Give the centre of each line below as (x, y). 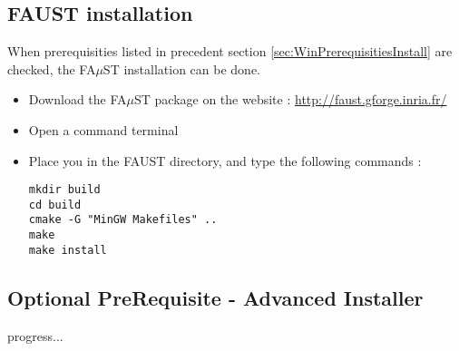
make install (68, 250)
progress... (35, 335)
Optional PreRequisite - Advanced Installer (215, 297)
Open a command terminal (103, 129)
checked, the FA (52, 68)
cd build (55, 205)
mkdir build (64, 190)
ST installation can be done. (182, 68)
